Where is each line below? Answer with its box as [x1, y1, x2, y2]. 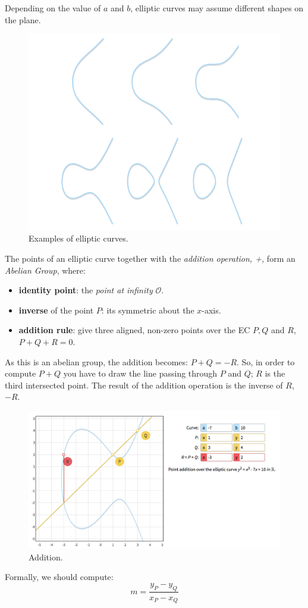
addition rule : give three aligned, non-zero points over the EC [18, 324, 250, 336]
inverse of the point [18, 303, 94, 316]
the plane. [5, 13, 41, 26]
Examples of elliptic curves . [29, 232, 128, 245]
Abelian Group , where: [5, 264, 86, 276]
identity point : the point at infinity [18, 284, 153, 296]
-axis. [202, 303, 221, 316]
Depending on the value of [5, 2, 101, 14]
